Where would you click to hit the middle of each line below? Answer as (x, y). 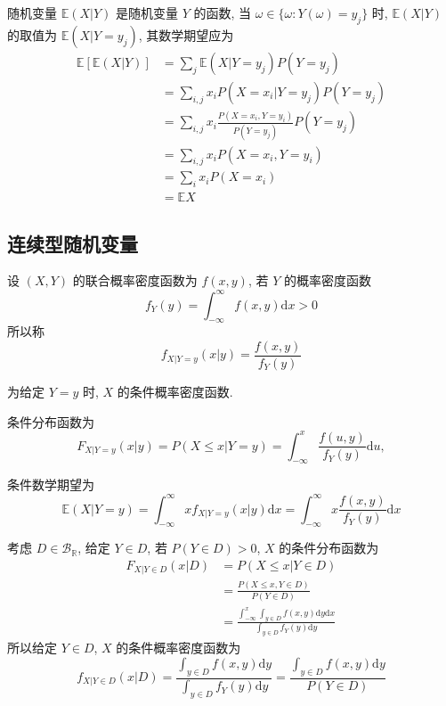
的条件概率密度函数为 (178, 648)
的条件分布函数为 (329, 548)
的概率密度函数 (327, 280)
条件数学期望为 (51, 484)
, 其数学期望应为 (186, 34)
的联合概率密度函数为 (135, 280)
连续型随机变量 (73, 243)
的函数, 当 (223, 12)
